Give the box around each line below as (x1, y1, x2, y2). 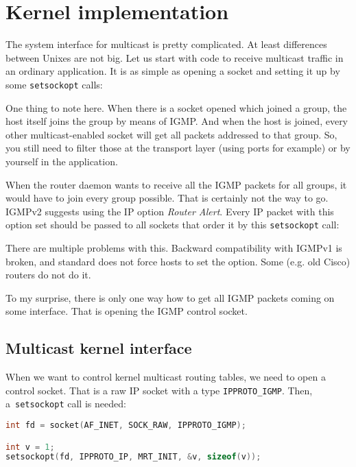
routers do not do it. (5, 267, 91, 282)
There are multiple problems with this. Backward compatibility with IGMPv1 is (5, 240, 342, 254)
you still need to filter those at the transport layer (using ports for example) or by (5, 141, 351, 155)
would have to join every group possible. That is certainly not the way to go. (5, 191, 329, 205)
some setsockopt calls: (5, 77, 103, 91)
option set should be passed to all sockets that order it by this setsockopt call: (5, 217, 340, 232)
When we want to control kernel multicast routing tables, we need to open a (5, 370, 326, 384)
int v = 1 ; (5, 442, 55, 452)
